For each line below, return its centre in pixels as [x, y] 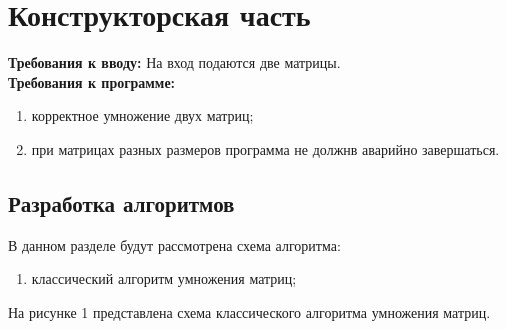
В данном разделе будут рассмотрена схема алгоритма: [174, 244]
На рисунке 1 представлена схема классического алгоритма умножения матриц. [249, 311]
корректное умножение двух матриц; [142, 115]
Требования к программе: [92, 81]
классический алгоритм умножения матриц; [164, 278]
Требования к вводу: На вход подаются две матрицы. [174, 62]
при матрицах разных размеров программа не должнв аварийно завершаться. [265, 148]
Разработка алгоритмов [121, 202]
